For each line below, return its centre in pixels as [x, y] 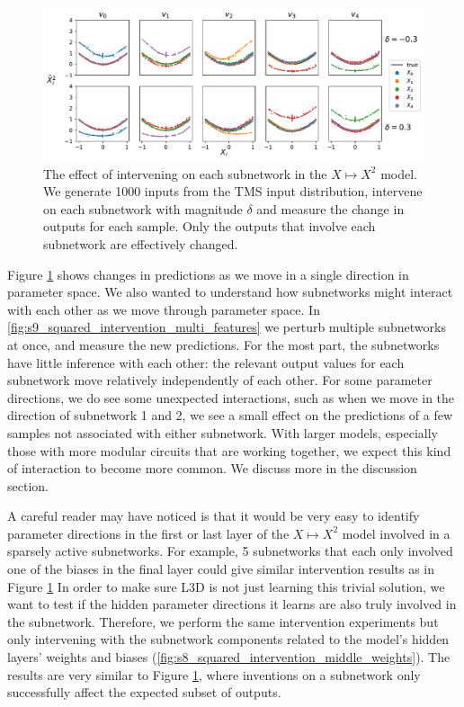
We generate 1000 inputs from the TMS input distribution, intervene [233, 191]
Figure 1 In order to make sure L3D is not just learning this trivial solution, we [226, 586]
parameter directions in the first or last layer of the [148, 533]
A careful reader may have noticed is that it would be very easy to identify [214, 516]
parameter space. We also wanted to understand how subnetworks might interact [230, 292]
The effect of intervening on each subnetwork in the [185, 173]
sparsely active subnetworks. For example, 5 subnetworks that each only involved [230, 551]
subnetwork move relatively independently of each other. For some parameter [220, 380]
